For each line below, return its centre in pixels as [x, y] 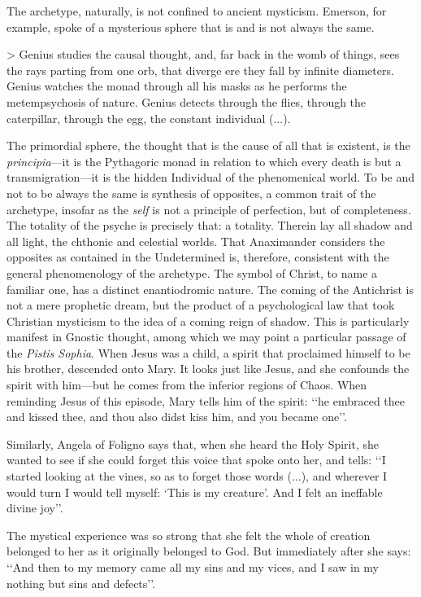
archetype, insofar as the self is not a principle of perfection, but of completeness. [209, 209]
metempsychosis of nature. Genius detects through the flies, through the [187, 101]
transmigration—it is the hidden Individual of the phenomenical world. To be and [211, 177]
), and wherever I [344, 476]
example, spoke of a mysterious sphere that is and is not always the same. [191, 26]
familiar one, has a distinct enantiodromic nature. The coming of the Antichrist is [210, 289]
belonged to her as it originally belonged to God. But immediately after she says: [209, 551]
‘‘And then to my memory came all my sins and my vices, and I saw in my [193, 567]
